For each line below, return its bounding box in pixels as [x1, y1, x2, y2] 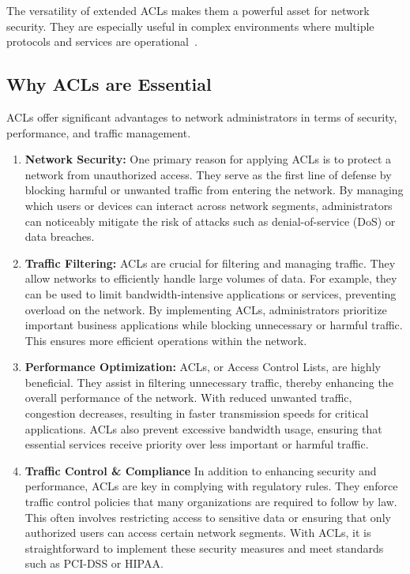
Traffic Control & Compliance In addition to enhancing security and [24, 462, 377, 478]
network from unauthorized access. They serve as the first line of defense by [24, 166, 392, 182]
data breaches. [24, 228, 95, 245]
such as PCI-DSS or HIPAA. [24, 555, 164, 572]
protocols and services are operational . [6, 33, 197, 50]
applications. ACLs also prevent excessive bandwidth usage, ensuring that [24, 420, 382, 437]
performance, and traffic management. [6, 124, 191, 141]
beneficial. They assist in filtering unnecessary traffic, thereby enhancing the [24, 373, 393, 390]
